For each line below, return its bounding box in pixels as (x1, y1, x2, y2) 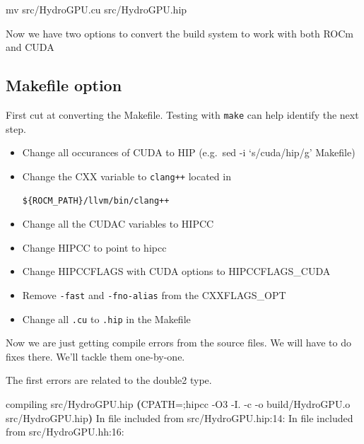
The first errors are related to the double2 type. (6, 373, 212, 387)
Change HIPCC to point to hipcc (22, 240, 167, 255)
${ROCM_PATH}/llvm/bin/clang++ (22, 196, 170, 206)
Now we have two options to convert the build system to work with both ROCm (6, 25, 354, 40)
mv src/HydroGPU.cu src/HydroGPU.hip (6, 2, 187, 16)
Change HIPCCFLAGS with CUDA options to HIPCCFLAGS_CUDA (22, 264, 331, 279)
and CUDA (6, 40, 54, 54)
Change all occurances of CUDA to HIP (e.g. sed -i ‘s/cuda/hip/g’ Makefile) (22, 145, 356, 160)
